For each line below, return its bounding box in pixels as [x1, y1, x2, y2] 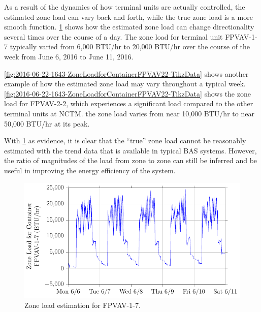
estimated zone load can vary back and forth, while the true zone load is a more [4, 11, 253, 22]
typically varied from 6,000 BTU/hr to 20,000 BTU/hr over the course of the [10, 41, 250, 52]
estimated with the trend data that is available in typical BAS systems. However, [4, 145, 257, 155]
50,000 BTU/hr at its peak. [4, 118, 90, 129]
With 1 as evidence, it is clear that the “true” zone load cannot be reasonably [4, 135, 246, 146]
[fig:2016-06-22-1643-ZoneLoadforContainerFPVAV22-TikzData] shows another [4, 68, 249, 79]
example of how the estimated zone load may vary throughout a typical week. [4, 78, 246, 89]
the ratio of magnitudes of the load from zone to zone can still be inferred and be [4, 155, 257, 166]
